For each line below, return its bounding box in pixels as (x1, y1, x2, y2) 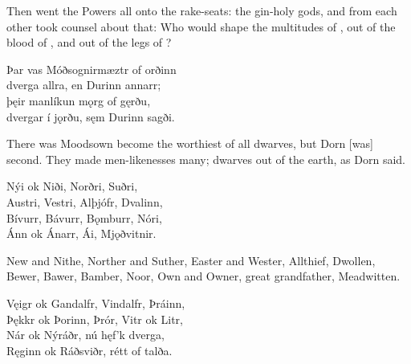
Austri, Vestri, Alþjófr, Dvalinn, (6, 193, 163, 210)
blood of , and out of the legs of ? (6, 34, 172, 51)
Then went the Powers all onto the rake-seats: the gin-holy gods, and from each (6, 2, 397, 18)
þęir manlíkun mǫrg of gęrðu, (6, 92, 151, 108)
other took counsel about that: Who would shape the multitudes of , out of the (6, 18, 396, 35)
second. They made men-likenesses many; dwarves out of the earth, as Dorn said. (6, 150, 406, 167)
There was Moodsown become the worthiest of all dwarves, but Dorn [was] (6, 135, 373, 152)
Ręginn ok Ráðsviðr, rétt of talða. (6, 342, 173, 358)
